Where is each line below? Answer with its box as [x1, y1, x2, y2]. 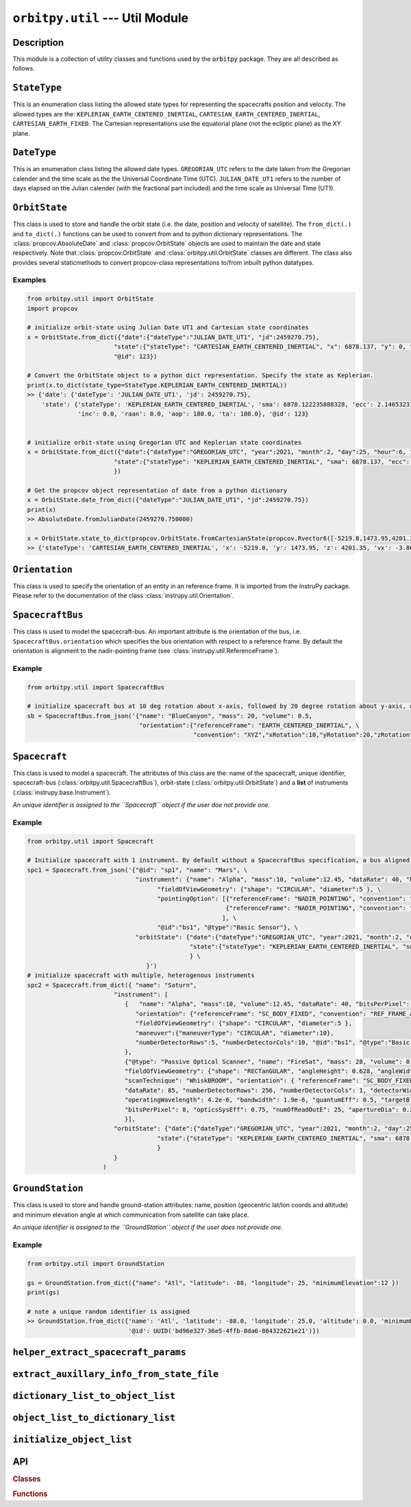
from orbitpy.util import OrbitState [27, 295, 154, 303]
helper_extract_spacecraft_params [12, 1346, 186, 1358]
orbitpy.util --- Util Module [12, 10, 189, 25]
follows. [12, 64, 35, 73]
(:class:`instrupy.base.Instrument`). [12, 788, 112, 796]
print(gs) [27, 1288, 60, 1296]
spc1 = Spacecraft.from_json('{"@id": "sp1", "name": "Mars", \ [27, 866, 248, 874]
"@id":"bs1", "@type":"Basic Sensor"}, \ [157, 924, 298, 931]
